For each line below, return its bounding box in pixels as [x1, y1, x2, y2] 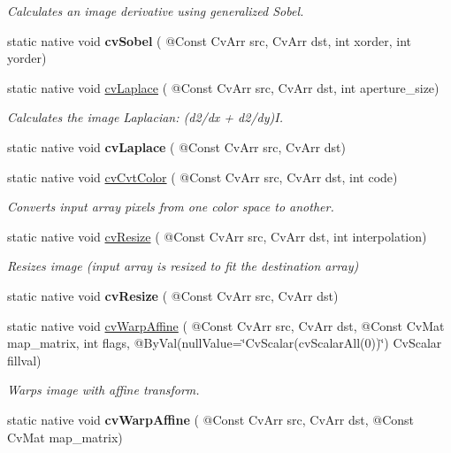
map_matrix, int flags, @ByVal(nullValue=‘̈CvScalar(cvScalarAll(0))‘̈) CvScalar [7, 334, 442, 352]
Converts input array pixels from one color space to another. [7, 197, 334, 216]
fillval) [7, 350, 42, 369]
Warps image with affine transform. [7, 380, 200, 399]
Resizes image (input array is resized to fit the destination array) [7, 257, 359, 275]
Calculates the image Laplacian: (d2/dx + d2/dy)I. [7, 108, 283, 127]
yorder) [7, 49, 47, 67]
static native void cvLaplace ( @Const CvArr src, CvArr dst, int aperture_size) [7, 78, 440, 96]
